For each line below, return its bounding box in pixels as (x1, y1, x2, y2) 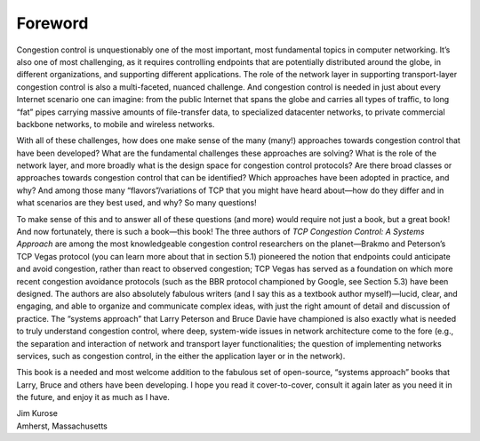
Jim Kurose (16, 408, 58, 419)
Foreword (16, 13, 89, 33)
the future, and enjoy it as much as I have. (16, 392, 171, 403)
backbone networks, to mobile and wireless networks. (16, 118, 215, 129)
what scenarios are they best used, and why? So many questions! (16, 197, 257, 208)
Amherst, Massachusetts (16, 421, 108, 431)
